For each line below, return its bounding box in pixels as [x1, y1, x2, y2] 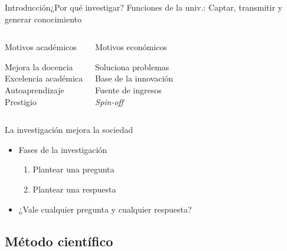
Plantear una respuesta [32, 182, 116, 195]
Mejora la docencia [5, 60, 73, 73]
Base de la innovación [95, 72, 174, 84]
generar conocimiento [5, 12, 81, 25]
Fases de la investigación [18, 143, 107, 155]
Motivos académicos [5, 41, 77, 53]
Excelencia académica [5, 72, 83, 84]
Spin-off [95, 95, 123, 107]
